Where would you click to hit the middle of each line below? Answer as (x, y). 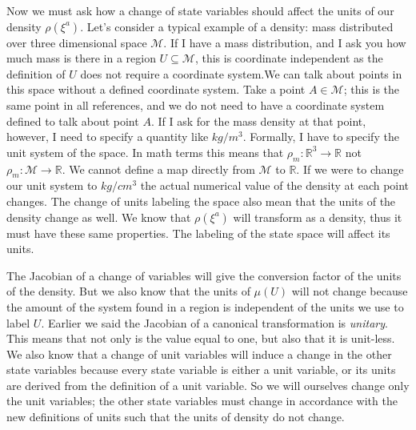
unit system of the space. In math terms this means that (145, 152)
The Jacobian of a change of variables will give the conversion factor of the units (204, 275)
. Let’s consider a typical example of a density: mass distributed (237, 26)
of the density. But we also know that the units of (128, 291)
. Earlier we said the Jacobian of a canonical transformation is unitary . (214, 322)
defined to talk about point (73, 121)
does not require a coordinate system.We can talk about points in (241, 73)
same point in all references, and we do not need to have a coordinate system (196, 104)
